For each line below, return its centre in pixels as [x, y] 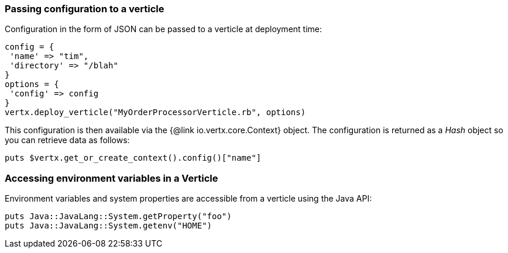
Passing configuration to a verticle [85, 9]
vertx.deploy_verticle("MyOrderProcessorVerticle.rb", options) [155, 112]
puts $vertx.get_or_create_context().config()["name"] [133, 158]
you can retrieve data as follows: [67, 140]
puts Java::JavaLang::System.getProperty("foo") [118, 216]
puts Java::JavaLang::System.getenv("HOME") [109, 226]
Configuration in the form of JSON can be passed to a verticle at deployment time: [164, 29]
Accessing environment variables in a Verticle [111, 178]
